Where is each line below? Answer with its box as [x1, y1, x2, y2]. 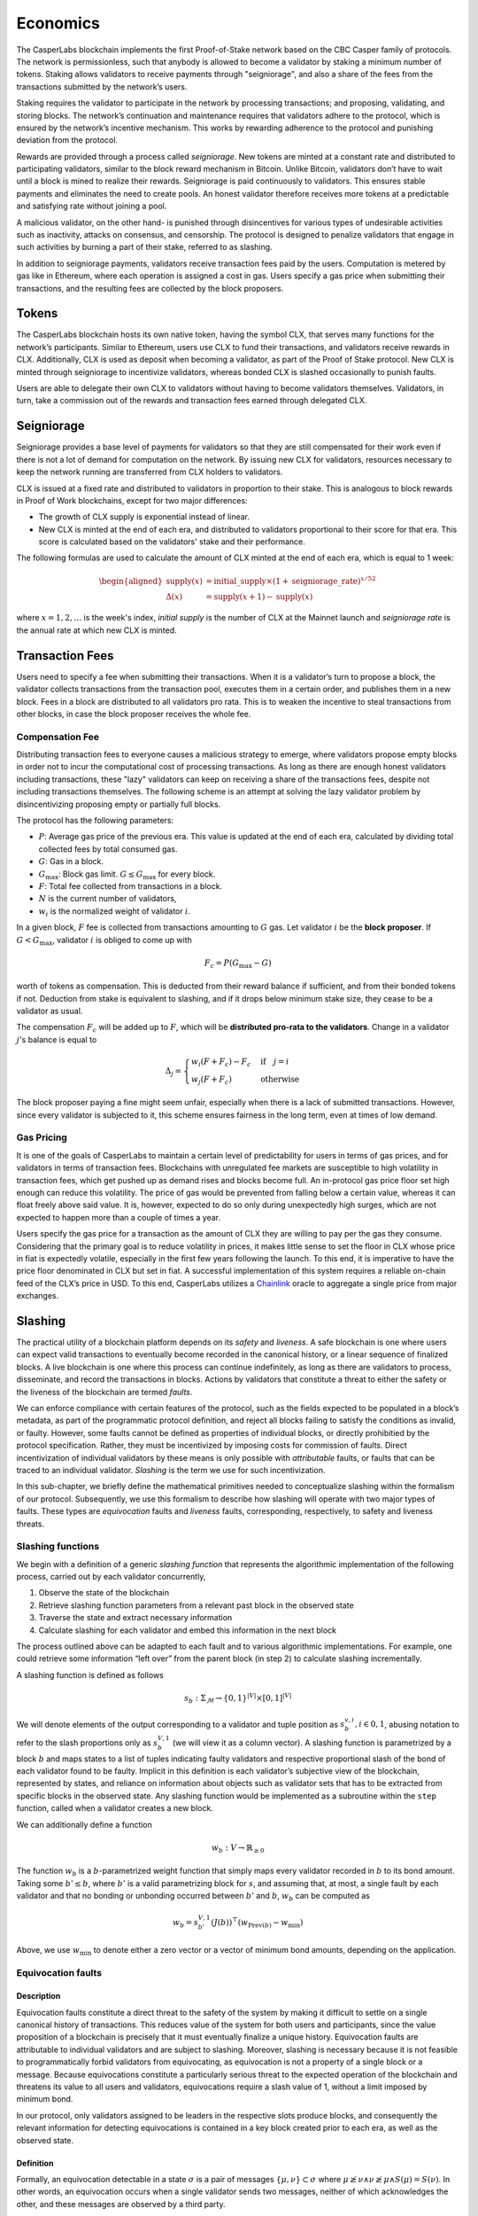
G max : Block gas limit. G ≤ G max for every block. [38, 869, 216, 881]
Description [16, 1991, 61, 2001]
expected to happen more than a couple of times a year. [16, 1212, 221, 1222]
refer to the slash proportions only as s [16, 1737, 158, 1748]
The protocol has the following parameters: [16, 815, 174, 826]
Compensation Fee [16, 730, 100, 743]
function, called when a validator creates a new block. [16, 1803, 214, 1814]
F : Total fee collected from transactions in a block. [38, 880, 223, 891]
